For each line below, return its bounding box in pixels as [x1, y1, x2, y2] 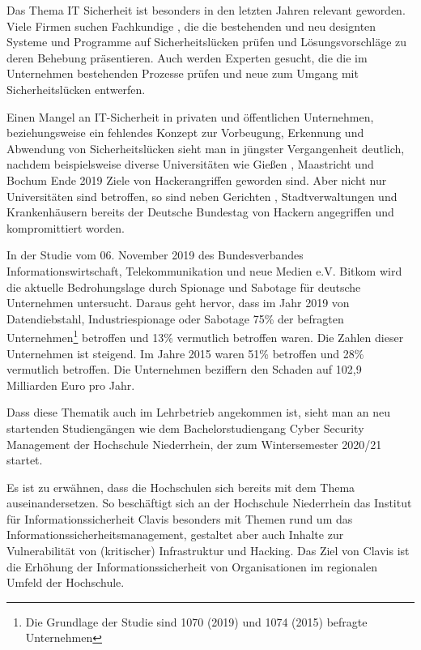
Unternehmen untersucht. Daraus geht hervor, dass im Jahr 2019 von [6, 294, 350, 311]
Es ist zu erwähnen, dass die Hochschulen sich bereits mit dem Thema [6, 478, 355, 495]
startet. [6, 451, 43, 468]
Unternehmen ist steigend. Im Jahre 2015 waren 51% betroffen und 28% [6, 344, 364, 361]
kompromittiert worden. [6, 219, 125, 236]
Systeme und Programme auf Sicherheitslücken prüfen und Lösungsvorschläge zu [6, 33, 407, 50]
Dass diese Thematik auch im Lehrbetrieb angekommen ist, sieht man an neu [6, 404, 391, 421]
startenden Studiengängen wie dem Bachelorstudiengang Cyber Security [6, 419, 364, 436]
